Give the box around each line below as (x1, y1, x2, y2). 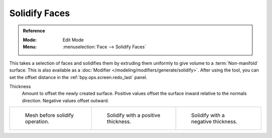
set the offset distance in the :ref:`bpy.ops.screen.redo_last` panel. (9, 74, 148, 80)
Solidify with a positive (106, 112, 161, 119)
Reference (23, 28, 45, 34)
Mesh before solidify (25, 112, 74, 119)
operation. (25, 118, 50, 125)
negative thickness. (191, 118, 238, 125)
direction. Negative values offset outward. (22, 97, 109, 103)
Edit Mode (62, 37, 84, 43)
